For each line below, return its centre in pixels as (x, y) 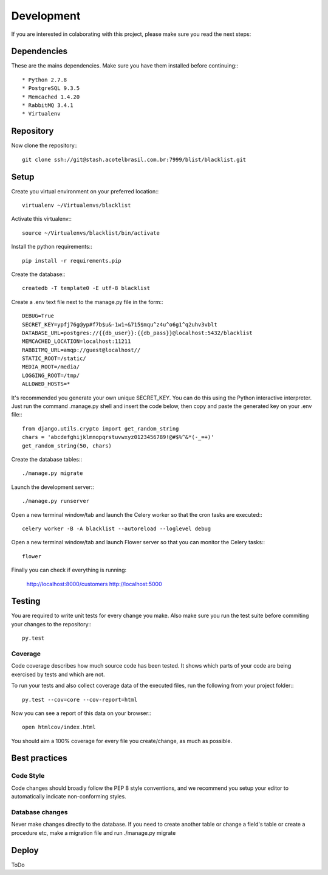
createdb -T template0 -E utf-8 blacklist (86, 288)
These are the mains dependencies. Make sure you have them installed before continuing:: (125, 66)
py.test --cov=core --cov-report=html (80, 700)
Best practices (39, 758)
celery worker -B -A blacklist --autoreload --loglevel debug (117, 528)
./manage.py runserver (56, 501)
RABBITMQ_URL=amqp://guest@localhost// (81, 350)
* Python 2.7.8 (45, 80)
